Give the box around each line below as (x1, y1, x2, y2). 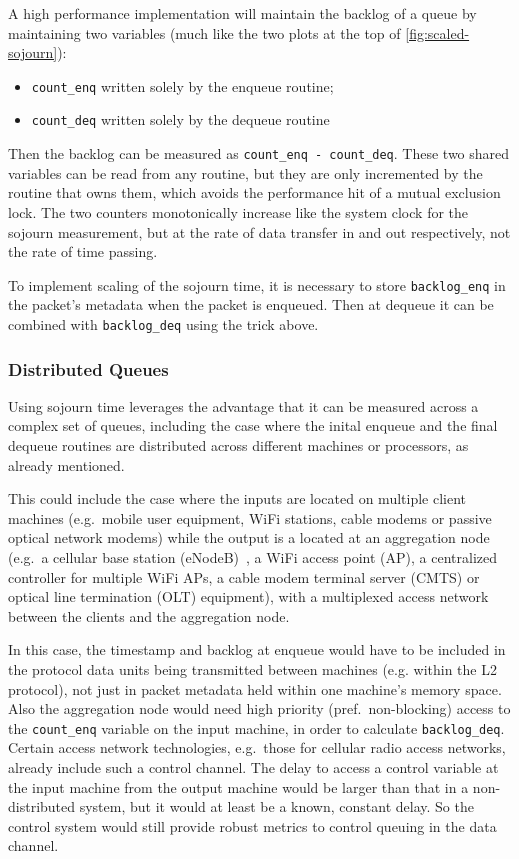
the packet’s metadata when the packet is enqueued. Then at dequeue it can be (8, 294, 494, 315)
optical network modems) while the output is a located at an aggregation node (8, 527, 490, 548)
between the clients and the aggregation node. (8, 605, 290, 626)
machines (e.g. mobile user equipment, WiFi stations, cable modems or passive (8, 507, 492, 528)
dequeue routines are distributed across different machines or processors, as (8, 435, 469, 456)
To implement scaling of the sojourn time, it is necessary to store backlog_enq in (8, 274, 506, 295)
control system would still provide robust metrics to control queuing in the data (8, 815, 497, 836)
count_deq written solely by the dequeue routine (31, 109, 330, 130)
